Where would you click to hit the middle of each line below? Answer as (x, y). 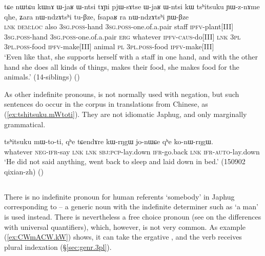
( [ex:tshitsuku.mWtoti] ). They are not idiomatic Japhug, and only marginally (126, 114)
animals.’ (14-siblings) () (42, 77)
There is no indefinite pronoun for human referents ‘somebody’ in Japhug (119, 196)
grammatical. (25, 124)
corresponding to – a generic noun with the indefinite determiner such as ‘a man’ (131, 206)
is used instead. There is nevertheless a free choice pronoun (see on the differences (133, 217)
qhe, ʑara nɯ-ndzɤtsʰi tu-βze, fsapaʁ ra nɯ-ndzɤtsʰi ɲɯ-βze (97, 16)
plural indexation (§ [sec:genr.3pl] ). (58, 247)
